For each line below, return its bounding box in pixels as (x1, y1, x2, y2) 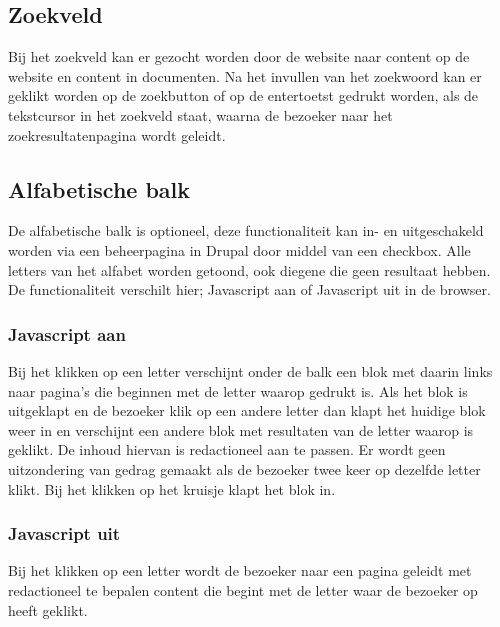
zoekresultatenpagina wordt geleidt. (8, 124, 226, 145)
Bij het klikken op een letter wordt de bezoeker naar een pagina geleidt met (8, 560, 472, 581)
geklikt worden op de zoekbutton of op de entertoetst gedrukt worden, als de (8, 85, 479, 106)
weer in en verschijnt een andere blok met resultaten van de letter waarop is (8, 419, 474, 440)
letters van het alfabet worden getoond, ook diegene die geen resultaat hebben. (8, 259, 491, 280)
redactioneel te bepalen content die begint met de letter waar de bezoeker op (8, 579, 478, 600)
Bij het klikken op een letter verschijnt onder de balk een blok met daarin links (8, 360, 493, 381)
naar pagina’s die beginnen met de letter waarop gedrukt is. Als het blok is (8, 380, 468, 401)
